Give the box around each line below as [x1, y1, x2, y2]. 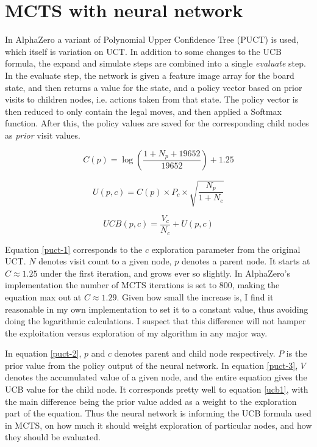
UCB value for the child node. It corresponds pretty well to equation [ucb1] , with [5, 383, 308, 396]
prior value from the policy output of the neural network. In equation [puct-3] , [5, 358, 298, 371]
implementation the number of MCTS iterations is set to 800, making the [5, 278, 280, 291]
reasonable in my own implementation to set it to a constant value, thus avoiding [5, 302, 308, 315]
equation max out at [5, 290, 82, 303]
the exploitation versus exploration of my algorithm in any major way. [5, 326, 268, 339]
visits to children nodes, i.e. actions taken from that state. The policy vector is [5, 93, 299, 106]
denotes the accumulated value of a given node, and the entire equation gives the [5, 371, 307, 383]
